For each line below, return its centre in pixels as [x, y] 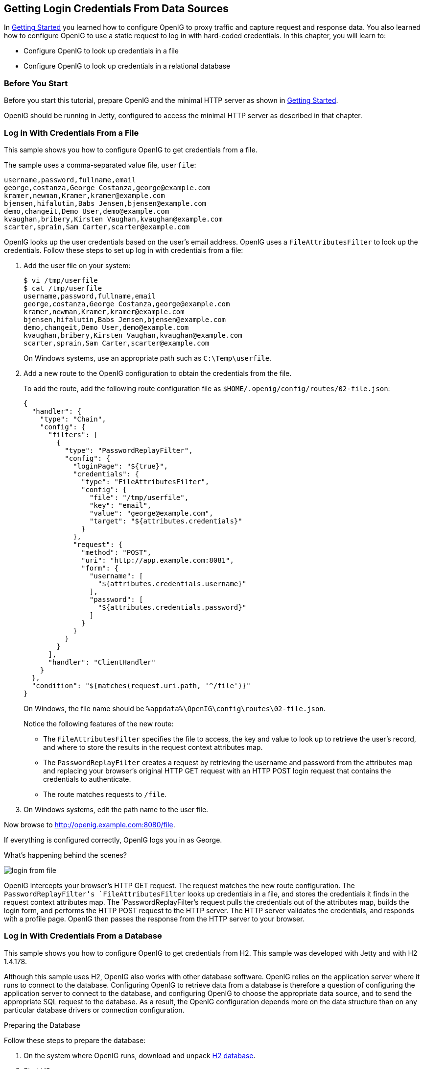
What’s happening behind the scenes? [65, 855]
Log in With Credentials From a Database [83, 936]
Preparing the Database [42, 1025]
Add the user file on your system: [77, 265]
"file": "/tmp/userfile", [139, 497]
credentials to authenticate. [87, 779]
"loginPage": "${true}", [121, 466]
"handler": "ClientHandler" [102, 662]
